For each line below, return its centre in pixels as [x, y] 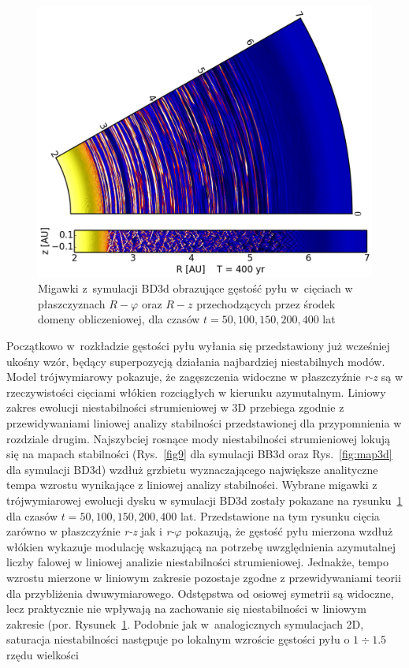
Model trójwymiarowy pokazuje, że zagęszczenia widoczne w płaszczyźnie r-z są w [205, 377]
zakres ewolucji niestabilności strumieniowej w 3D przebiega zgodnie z [175, 407]
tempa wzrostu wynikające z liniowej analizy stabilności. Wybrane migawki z [192, 485]
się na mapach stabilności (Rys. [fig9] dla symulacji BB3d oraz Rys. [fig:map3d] [199, 454]
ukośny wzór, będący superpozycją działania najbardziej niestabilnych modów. [196, 361]
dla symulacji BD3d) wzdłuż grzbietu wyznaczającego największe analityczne [192, 469]
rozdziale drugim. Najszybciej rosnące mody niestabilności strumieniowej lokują [199, 438]
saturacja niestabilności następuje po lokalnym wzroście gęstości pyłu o [178, 639]
